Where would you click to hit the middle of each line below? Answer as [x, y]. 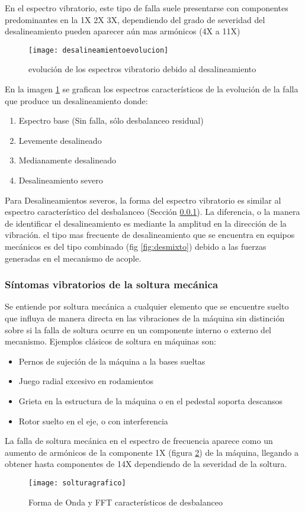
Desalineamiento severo [61, 180]
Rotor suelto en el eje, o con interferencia [93, 421]
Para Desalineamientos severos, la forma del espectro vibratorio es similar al [143, 200]
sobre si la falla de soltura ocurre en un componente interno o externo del [138, 329]
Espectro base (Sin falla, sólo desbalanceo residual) [111, 120]
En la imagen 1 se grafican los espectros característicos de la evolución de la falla [152, 89]
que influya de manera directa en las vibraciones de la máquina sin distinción [145, 318]
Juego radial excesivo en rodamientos [86, 381]
